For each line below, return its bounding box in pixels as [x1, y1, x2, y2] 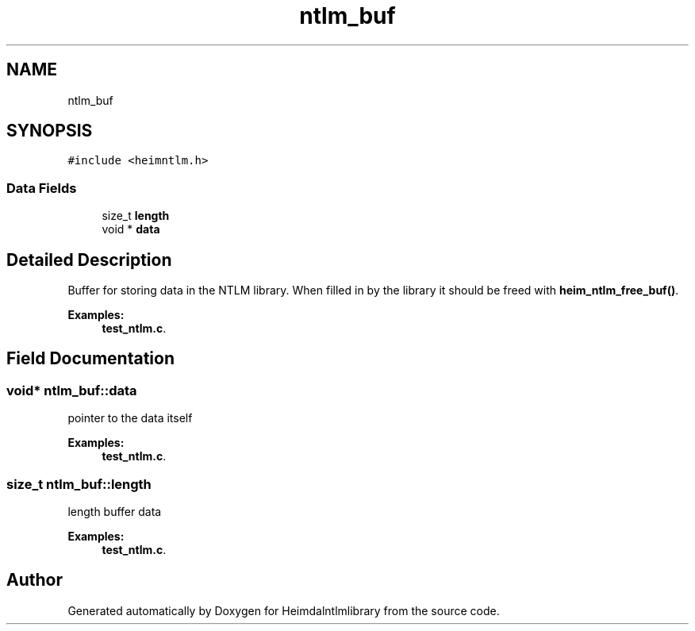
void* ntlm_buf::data [6, 382, 137, 398]
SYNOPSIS [6, 121, 93, 141]
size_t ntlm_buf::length [6, 475, 152, 492]
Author [6, 570, 63, 591]
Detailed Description [6, 249, 172, 270]
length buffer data [67, 505, 162, 518]
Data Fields [6, 179, 77, 196]
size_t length [102, 209, 170, 223]
